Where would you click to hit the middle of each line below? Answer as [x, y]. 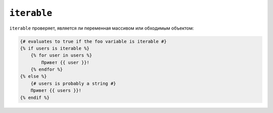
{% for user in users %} [61, 55]
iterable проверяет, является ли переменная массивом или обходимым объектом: [102, 28]
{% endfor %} [47, 70]
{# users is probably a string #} [73, 83]
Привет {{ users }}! [56, 91]
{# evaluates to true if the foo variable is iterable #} [93, 41]
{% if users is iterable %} [55, 48]
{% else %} [33, 76]
